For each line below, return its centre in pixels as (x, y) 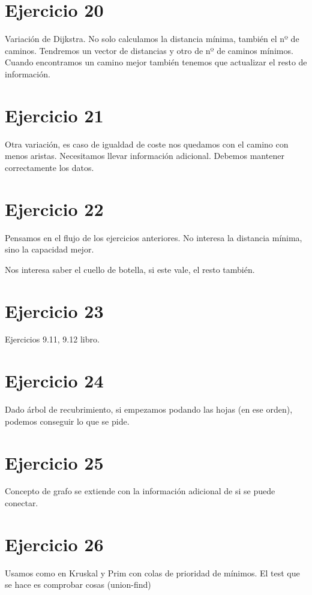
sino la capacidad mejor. (49, 249)
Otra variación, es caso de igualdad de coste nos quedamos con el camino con (147, 144)
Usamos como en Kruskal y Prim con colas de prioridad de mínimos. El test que (152, 573)
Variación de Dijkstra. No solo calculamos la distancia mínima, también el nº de (152, 39)
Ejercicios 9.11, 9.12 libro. (52, 339)
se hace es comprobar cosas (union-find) (78, 585)
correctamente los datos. (49, 167)
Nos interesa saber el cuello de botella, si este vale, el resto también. (130, 269)
